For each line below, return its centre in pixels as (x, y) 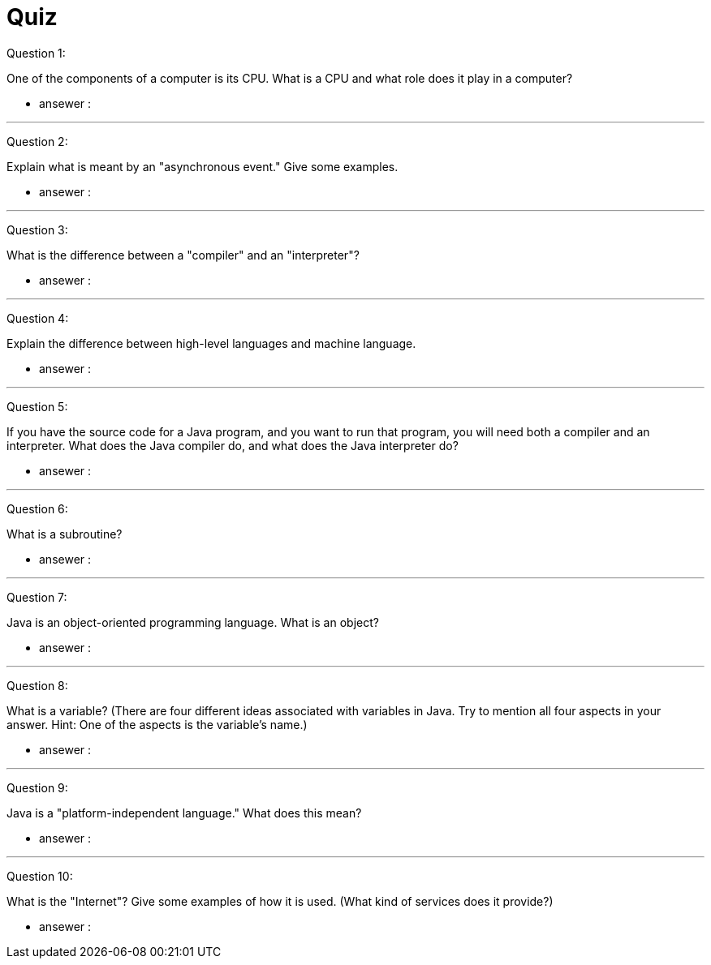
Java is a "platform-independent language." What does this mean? (184, 813)
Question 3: (37, 229)
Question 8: (37, 685)
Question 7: (37, 597)
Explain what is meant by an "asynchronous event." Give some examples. (203, 166)
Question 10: (40, 876)
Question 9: (37, 787)
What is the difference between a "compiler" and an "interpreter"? (183, 255)
